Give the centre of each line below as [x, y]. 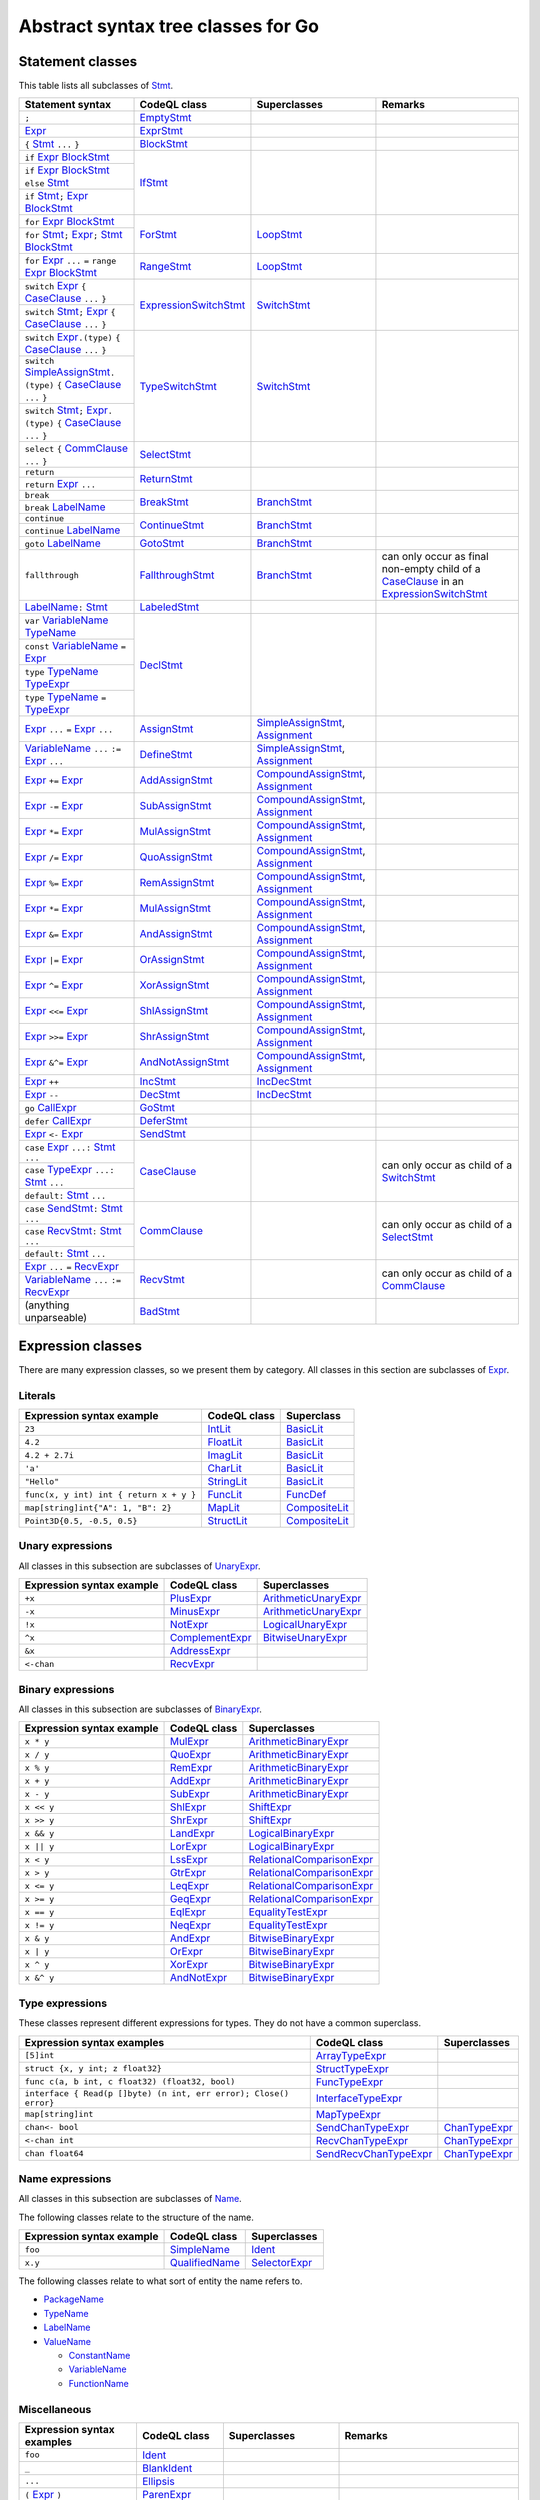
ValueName [67, 2341]
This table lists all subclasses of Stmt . [96, 86]
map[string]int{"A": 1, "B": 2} [98, 1507]
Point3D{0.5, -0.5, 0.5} [81, 1520]
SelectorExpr [282, 2263]
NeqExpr [190, 1925]
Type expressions [63, 2003]
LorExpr [188, 1847]
